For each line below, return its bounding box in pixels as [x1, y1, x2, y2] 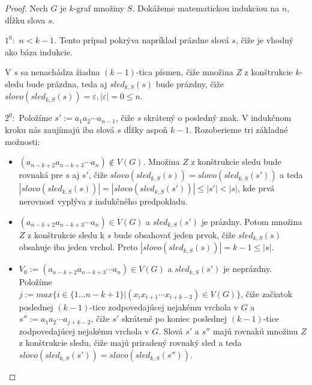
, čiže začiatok [241, 287, 293, 300]
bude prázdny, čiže [155, 77, 224, 90]
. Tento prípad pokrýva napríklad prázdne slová [54, 34, 229, 46]
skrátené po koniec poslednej [121, 312, 227, 325]
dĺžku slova [5, 13, 46, 26]
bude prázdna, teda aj [26, 77, 107, 90]
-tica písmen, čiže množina [136, 66, 233, 78]
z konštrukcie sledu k [28, 228, 105, 241]
